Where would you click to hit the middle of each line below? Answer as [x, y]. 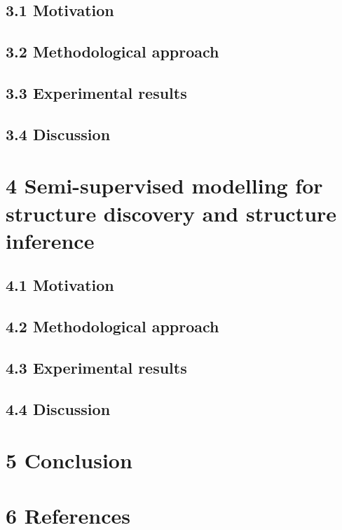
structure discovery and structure [171, 213]
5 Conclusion [69, 460]
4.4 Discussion [58, 408]
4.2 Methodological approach [112, 326]
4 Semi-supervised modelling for [164, 185]
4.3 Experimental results [96, 367]
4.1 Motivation [60, 285]
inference [50, 240]
